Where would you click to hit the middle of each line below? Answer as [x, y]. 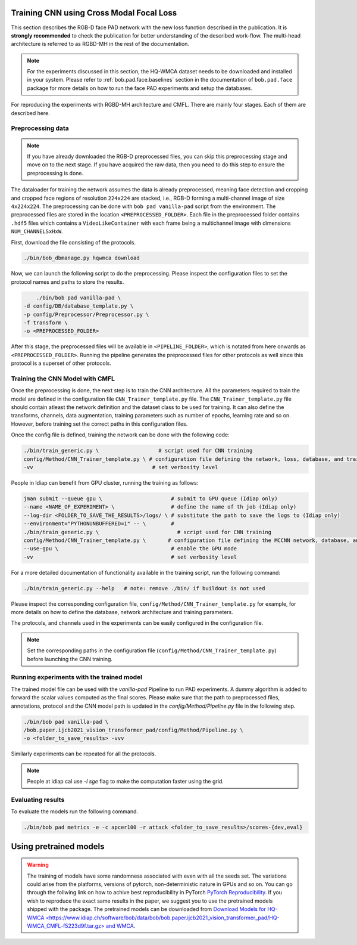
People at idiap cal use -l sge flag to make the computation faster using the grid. [126, 782]
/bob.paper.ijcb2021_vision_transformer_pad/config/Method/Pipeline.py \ [133, 730]
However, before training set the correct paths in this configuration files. [99, 424]
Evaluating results [38, 800]
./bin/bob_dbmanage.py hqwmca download [82, 258]
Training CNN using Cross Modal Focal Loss [94, 13]
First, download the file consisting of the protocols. [73, 242]
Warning [38, 865]
